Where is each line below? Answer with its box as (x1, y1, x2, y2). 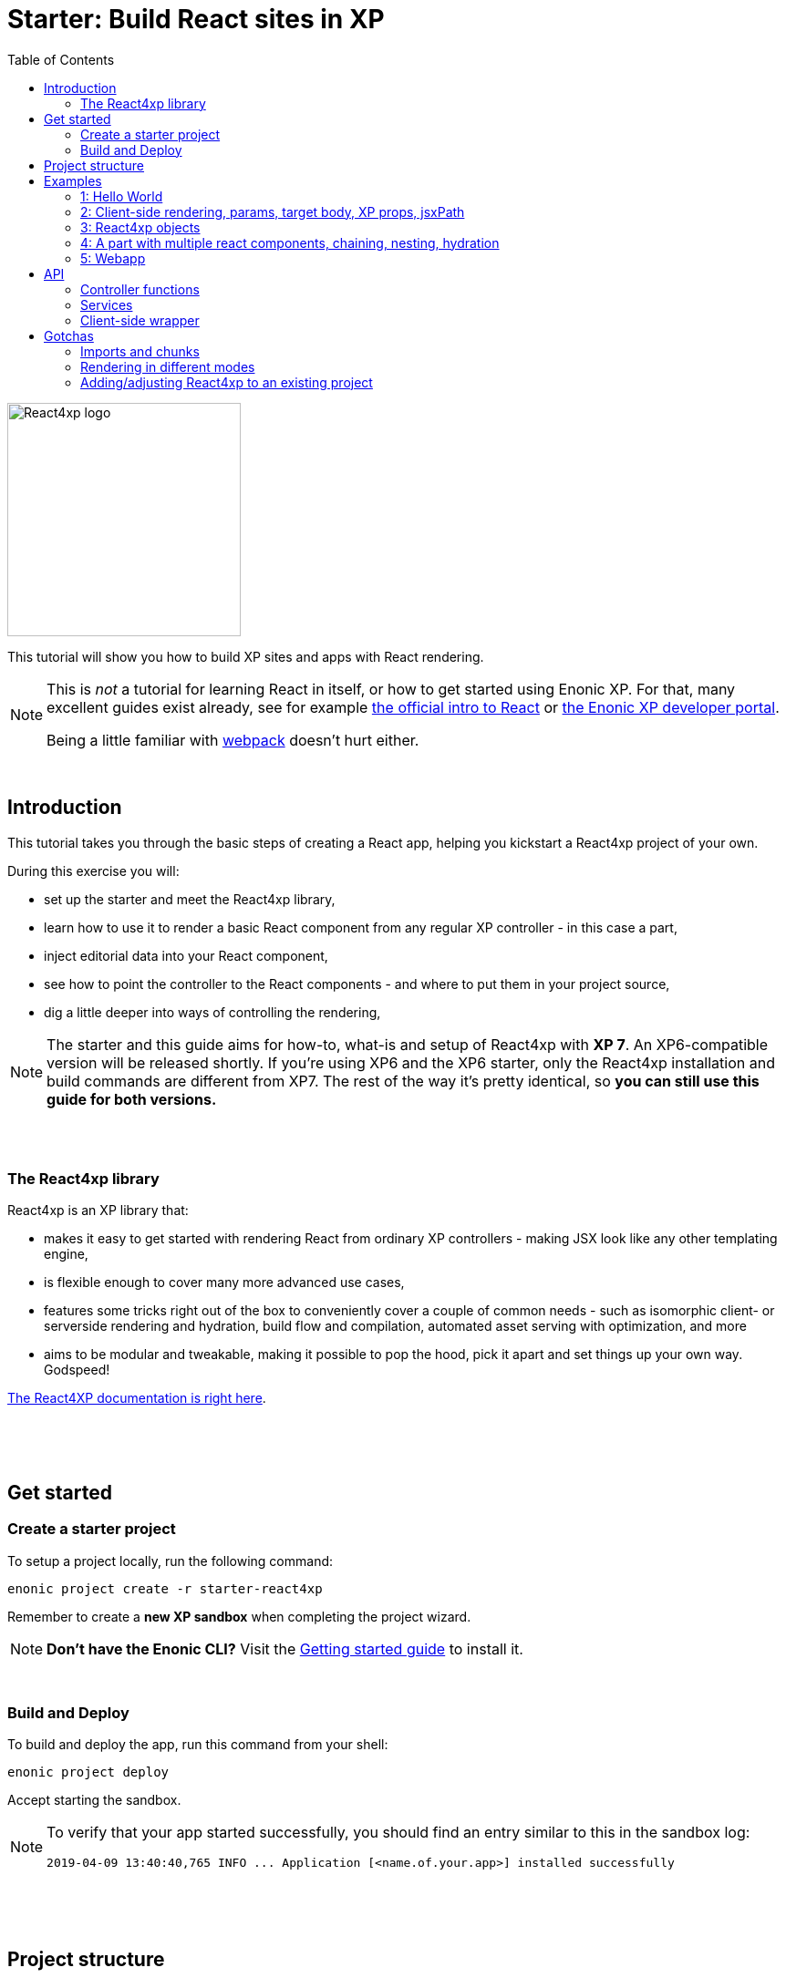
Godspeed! (44, 1362, 110, 1378)
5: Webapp (80, 250, 146, 266)
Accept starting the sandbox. (7, 1792, 181, 1808)
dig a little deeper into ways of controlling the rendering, (44, 1004, 381, 1020)
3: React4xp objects (80, 219, 201, 235)
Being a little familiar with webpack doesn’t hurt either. (47, 730, 419, 749)
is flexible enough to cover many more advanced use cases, (44, 1274, 405, 1291)
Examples (44, 172, 102, 189)
